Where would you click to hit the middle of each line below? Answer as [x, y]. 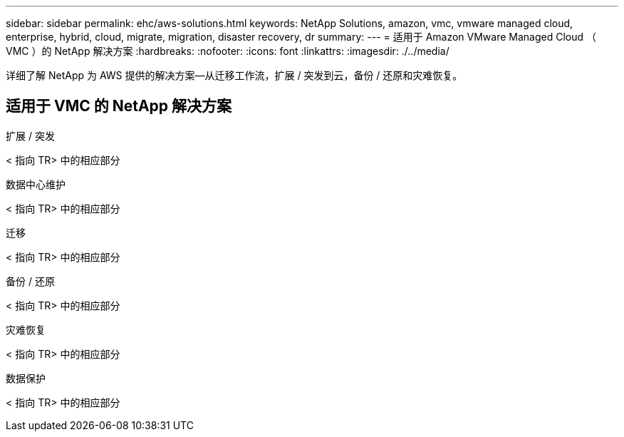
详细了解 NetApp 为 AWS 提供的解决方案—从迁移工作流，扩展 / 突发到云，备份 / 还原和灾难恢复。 [234, 75]
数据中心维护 [36, 184]
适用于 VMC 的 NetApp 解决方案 [119, 106]
